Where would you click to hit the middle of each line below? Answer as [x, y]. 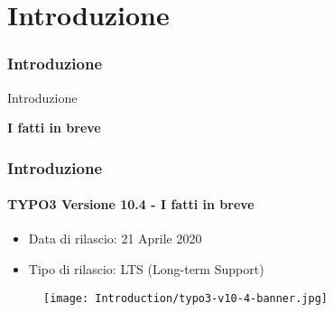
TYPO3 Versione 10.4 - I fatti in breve [131, 204]
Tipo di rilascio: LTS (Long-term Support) [146, 269]
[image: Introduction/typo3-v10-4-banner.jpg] [185, 298]
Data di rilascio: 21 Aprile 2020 [115, 239]
